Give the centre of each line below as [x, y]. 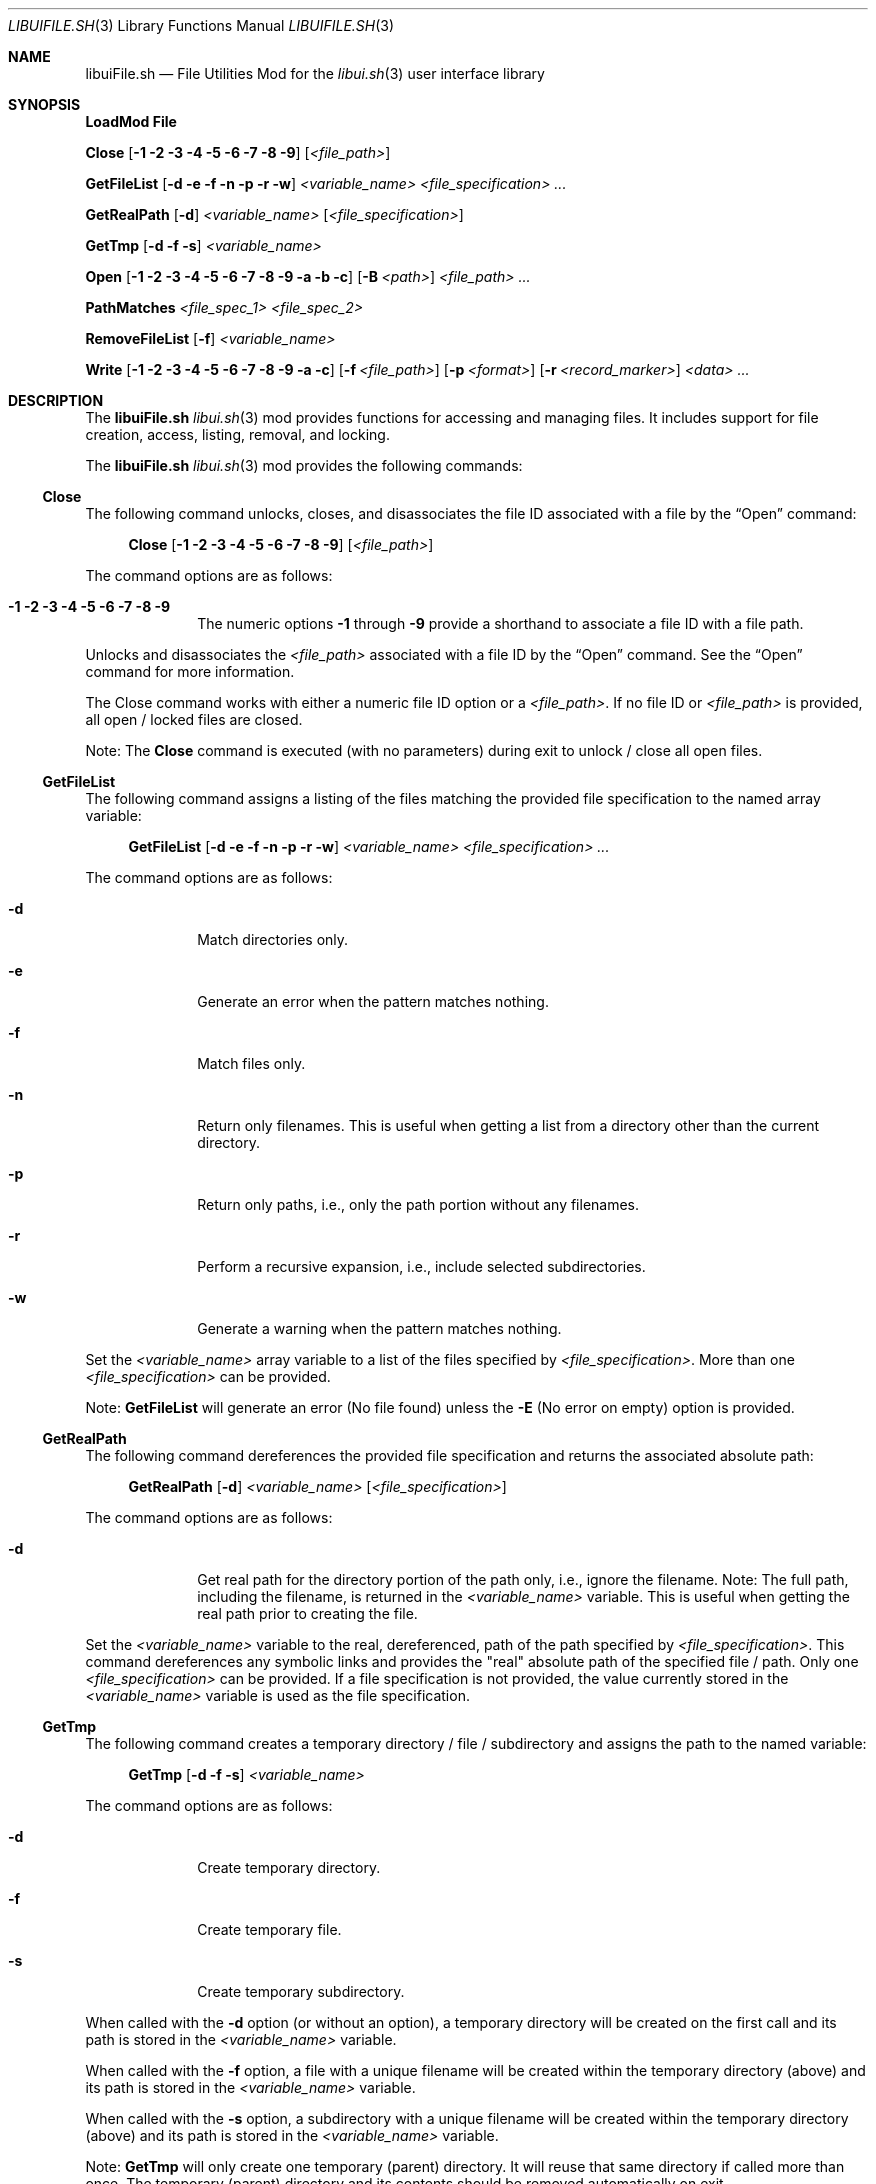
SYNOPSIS [44, 104]
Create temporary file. [269, 1929]
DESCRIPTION [56, 400]
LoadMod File [131, 121]
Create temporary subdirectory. [301, 1991]
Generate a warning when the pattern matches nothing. [379, 1328]
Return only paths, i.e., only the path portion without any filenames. [418, 1204]
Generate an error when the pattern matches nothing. [373, 1001]
